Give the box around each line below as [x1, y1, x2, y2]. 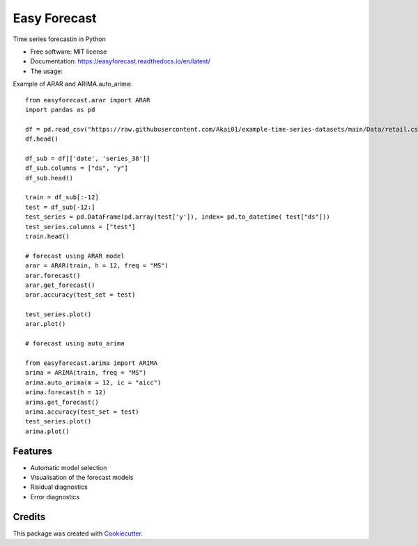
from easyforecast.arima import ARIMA [25, 359, 158, 367]
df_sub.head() [25, 174, 73, 182]
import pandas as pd [25, 105, 95, 114]
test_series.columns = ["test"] [25, 223, 136, 231]
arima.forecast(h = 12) [25, 389, 107, 396]
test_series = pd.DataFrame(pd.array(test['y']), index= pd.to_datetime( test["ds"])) [25, 213, 330, 221]
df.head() [25, 135, 59, 143]
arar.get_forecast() [25, 281, 95, 289]
